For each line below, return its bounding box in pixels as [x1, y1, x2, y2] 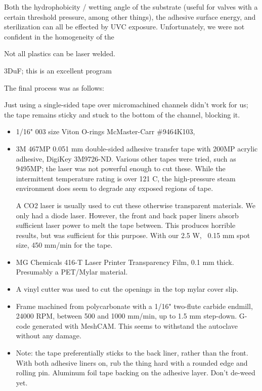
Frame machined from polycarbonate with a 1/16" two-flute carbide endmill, [16, 300, 253, 311]
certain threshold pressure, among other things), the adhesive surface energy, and [4, 11, 256, 22]
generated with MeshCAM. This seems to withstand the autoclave [32, 320, 238, 331]
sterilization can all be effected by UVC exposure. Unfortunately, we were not [4, 21, 245, 32]
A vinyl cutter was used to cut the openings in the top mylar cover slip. [16, 284, 239, 294]
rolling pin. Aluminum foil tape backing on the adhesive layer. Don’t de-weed [16, 367, 255, 378]
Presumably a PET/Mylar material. [16, 266, 128, 277]
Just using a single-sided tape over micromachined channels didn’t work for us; [4, 99, 248, 110]
